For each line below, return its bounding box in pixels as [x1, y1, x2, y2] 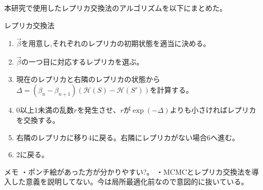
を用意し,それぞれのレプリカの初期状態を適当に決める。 [21, 38, 211, 49]
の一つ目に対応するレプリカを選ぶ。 [21, 56, 144, 67]
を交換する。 [16, 115, 60, 125]
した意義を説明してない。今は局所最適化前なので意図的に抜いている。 [11, 176, 249, 187]
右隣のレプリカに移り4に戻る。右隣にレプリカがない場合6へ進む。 [16, 132, 239, 142]
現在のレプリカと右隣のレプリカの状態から [16, 73, 160, 84]
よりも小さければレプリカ [170, 104, 256, 115]
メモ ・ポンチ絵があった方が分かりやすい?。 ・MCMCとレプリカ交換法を [4, 166, 252, 177]
